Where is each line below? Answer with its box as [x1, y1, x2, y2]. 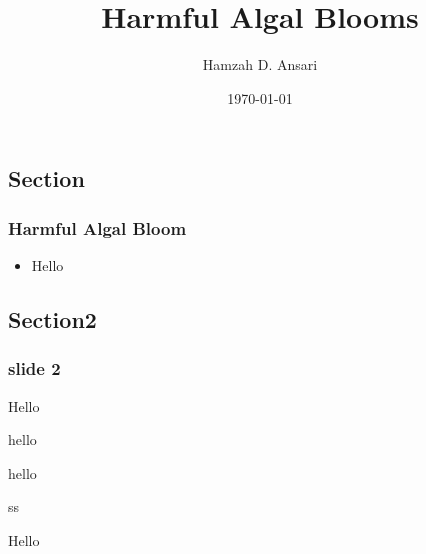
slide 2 [8, 356, 61, 381]
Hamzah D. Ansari [202, 54, 318, 75]
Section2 [8, 303, 97, 334]
